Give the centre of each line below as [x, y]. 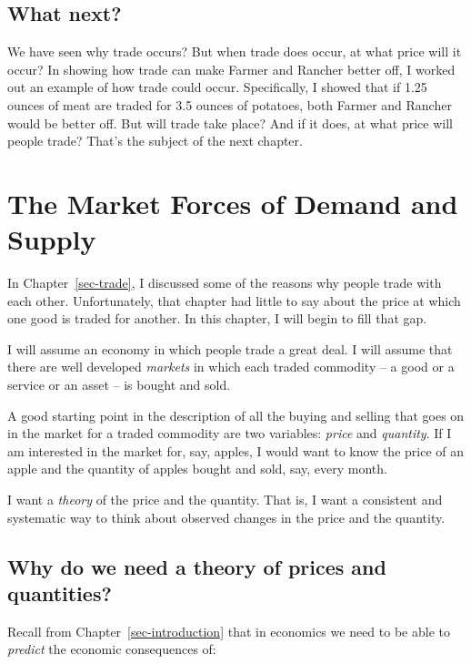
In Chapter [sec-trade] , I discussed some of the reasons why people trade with [225, 283]
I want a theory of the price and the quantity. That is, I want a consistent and [225, 500]
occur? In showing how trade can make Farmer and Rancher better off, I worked [231, 69]
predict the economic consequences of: [112, 649]
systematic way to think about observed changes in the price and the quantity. [226, 517]
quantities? [60, 592]
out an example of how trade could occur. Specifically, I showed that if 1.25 [217, 87]
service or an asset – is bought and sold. [119, 385]
